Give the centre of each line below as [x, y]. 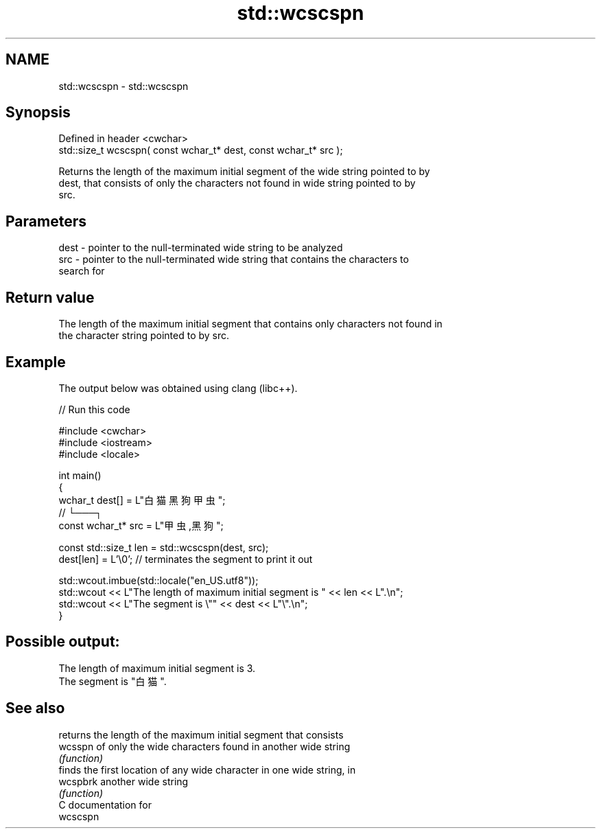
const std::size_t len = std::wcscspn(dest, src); [164, 547]
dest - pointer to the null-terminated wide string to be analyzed [201, 248]
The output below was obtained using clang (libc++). [178, 388]
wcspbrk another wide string [123, 781]
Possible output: [63, 642]
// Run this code [94, 409]
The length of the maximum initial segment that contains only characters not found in [250, 324]
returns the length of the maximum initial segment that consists [201, 734]
